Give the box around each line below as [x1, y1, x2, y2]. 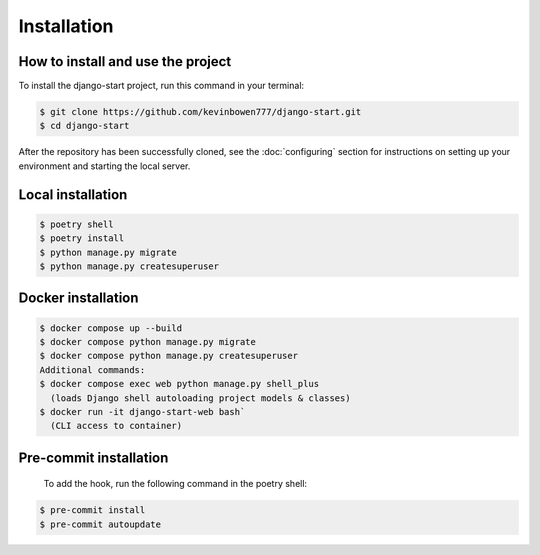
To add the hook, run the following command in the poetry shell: [43, 478, 308, 490]
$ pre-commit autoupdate [39, 518, 162, 530]
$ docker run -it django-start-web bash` [39, 406, 246, 417]
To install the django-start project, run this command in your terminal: [18, 80, 305, 92]
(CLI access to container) [50, 420, 183, 432]
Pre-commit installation [18, 449, 169, 466]
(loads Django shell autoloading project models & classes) [50, 392, 351, 404]
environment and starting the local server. [18, 160, 191, 172]
